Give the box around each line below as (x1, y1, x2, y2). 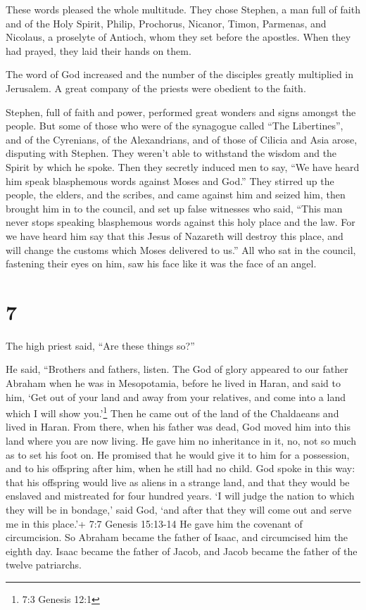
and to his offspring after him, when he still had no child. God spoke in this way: (6, 461, 355, 476)
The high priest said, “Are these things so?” (6, 338, 195, 352)
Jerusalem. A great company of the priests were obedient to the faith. (6, 80, 306, 95)
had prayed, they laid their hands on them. (6, 43, 191, 58)
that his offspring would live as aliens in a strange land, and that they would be (6, 474, 350, 489)
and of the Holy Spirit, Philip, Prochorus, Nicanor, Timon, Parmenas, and (6, 15, 327, 30)
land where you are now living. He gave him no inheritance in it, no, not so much (6, 433, 356, 448)
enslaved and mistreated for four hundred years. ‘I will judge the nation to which (6, 488, 355, 503)
